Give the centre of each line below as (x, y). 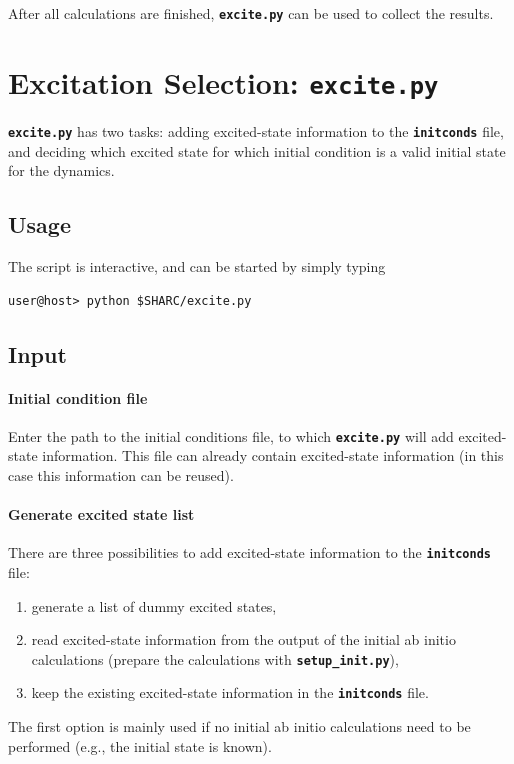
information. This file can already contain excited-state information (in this (273, 455)
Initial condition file (78, 397)
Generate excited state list (101, 514)
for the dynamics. (61, 170)
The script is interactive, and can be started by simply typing (197, 265)
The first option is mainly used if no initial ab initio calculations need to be (239, 726)
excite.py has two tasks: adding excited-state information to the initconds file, (256, 130)
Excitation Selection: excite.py (223, 81)
